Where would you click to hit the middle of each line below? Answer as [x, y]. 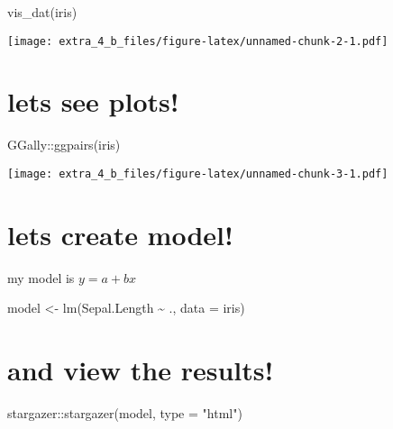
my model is [41, 277]
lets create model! [120, 234]
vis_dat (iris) [42, 12]
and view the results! [141, 370]
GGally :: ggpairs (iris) [64, 145]
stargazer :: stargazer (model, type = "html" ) [125, 413]
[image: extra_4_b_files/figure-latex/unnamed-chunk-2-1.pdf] [198, 41]
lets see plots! [93, 101]
